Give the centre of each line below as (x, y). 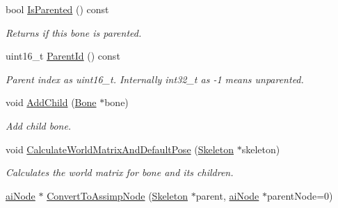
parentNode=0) (300, 195)
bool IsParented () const (57, 9)
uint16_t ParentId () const (63, 56)
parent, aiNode (227, 195)
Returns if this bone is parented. (74, 32)
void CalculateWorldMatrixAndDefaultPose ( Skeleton (120, 149)
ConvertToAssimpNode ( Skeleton (117, 195)
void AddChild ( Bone (51, 102)
